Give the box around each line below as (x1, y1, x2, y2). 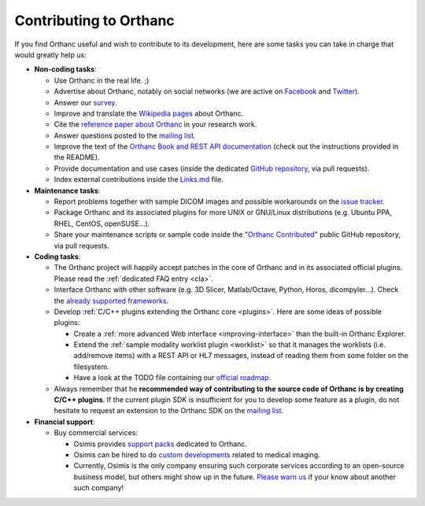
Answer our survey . (54, 98, 117, 107)
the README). (54, 153, 100, 162)
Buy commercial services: (54, 428, 138, 438)
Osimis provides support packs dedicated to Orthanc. (73, 439, 248, 449)
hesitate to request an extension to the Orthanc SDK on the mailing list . (54, 406, 283, 416)
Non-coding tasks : (34, 65, 98, 74)
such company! (73, 483, 124, 493)
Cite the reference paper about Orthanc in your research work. (54, 120, 257, 129)
